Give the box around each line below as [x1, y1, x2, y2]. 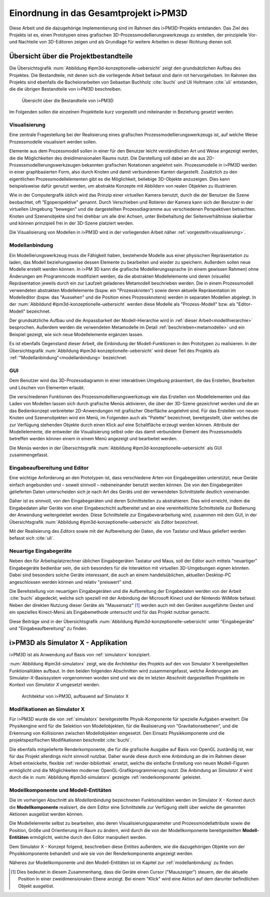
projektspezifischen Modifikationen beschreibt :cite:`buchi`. [9, 737, 132, 743]
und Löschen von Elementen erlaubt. [9, 384, 85, 390]
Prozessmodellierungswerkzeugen [9, 162, 81, 168]
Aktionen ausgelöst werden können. [9, 811, 83, 817]
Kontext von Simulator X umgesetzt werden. [9, 682, 100, 688]
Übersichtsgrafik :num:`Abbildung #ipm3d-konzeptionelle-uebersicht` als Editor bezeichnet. [9, 519, 199, 525]
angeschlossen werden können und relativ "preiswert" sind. [9, 579, 132, 585]
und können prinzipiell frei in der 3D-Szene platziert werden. [9, 220, 134, 226]
